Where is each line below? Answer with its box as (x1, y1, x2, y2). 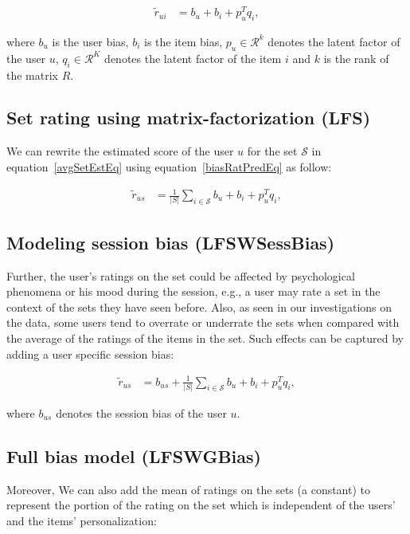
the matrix (6, 66, 58, 83)
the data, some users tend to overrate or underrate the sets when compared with (6, 314, 400, 331)
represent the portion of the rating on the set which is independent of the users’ (6, 497, 396, 513)
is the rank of (323, 49, 389, 66)
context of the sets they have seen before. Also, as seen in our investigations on (6, 298, 392, 315)
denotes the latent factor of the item (104, 49, 282, 66)
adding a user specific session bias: (6, 345, 174, 362)
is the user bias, (52, 33, 129, 49)
